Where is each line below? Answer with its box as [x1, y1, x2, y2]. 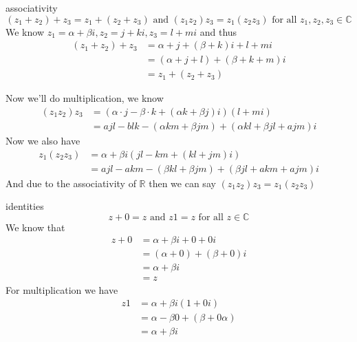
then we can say [149, 175, 216, 190]
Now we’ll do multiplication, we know [6, 91, 164, 105]
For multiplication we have [6, 282, 118, 297]
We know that [6, 220, 65, 234]
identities [6, 199, 44, 213]
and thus [199, 24, 237, 39]
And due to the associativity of [6, 175, 136, 190]
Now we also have [6, 133, 80, 147]
